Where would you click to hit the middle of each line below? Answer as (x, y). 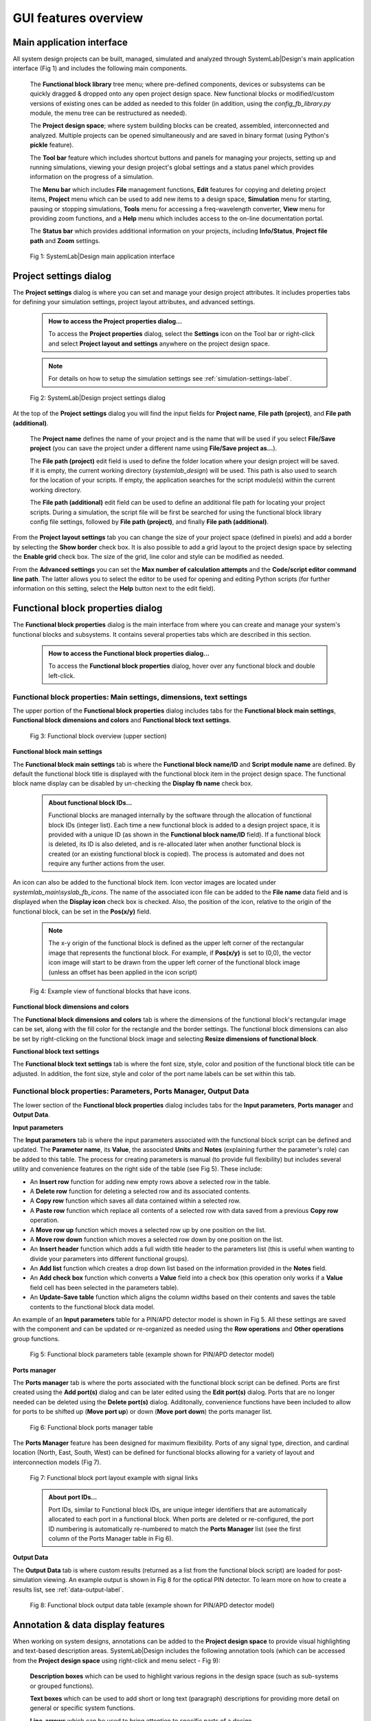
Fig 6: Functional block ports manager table (92, 1427)
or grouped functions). (62, 1686)
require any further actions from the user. (107, 863)
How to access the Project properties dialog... (115, 321)
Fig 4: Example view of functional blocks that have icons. (111, 991)
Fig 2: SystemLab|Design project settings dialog (98, 398)
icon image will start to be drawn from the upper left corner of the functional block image (174, 962)
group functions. (36, 1338)
